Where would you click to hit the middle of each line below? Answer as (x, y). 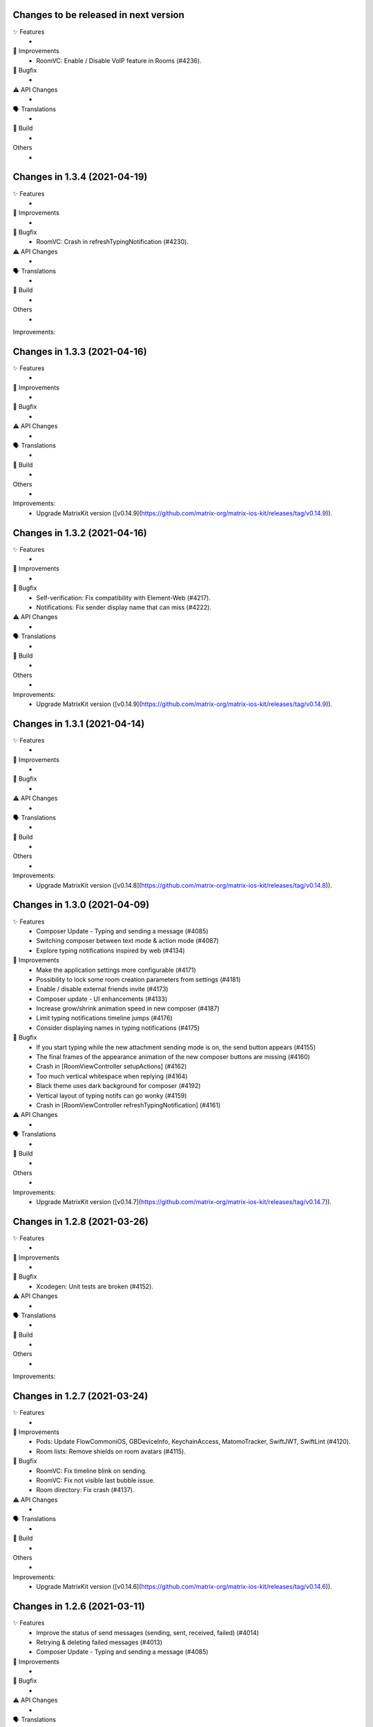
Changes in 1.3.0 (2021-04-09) (81, 905)
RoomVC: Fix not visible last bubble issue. (96, 1480)
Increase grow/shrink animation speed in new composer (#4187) (128, 1009)
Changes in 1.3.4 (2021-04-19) (80, 177)
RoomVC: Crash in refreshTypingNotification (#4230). (113, 242)
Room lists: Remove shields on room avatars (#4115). (111, 1451)
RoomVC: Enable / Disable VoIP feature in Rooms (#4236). (119, 60)
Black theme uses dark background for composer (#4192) (118, 1086)
